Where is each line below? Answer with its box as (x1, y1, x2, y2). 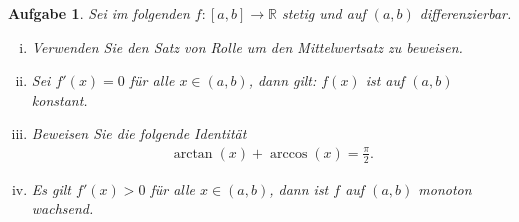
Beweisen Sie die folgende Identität (31, 123, 247, 144)
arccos (270, 146, 308, 161)
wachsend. (31, 198, 94, 219)
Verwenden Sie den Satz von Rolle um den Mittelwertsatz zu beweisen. (31, 36, 463, 57)
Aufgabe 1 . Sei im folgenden (8, 3, 190, 23)
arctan (173, 146, 213, 161)
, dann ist (269, 178, 329, 199)
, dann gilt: (248, 70, 317, 91)
